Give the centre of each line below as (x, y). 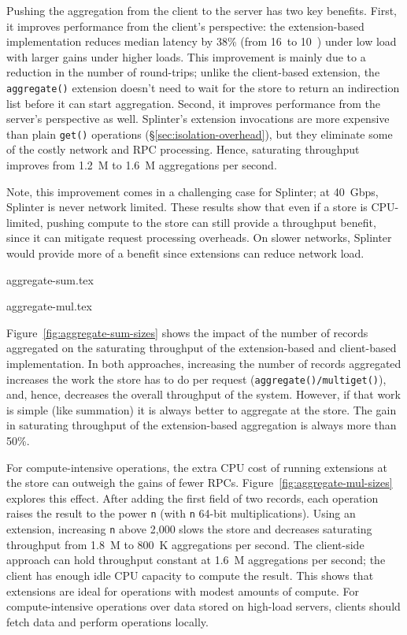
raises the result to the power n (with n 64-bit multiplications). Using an (181, 513)
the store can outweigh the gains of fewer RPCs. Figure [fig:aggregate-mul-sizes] (200, 483)
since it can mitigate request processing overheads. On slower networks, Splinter (199, 238)
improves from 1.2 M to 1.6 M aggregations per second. (142, 165)
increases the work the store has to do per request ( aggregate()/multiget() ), (196, 379)
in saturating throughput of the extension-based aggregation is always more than (202, 425)
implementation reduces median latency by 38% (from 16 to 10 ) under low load (202, 41)
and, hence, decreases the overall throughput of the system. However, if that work (203, 394)
